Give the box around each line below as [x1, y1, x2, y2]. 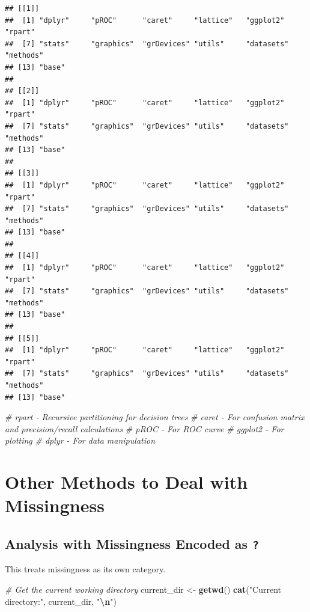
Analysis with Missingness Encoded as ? [5, 534, 259, 552]
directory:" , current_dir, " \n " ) [5, 595, 117, 607]
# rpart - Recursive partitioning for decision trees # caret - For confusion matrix [5, 411, 305, 423]
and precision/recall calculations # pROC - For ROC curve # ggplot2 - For [5, 422, 284, 435]
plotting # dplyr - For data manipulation [5, 434, 155, 447]
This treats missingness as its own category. [5, 563, 166, 575]
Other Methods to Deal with [5, 470, 248, 494]
